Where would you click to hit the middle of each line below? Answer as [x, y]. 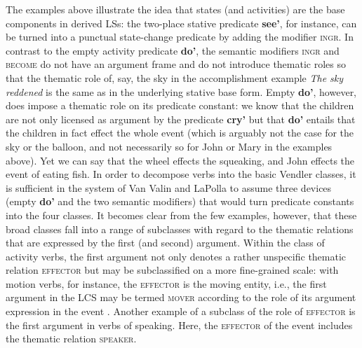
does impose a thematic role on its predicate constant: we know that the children [180, 105]
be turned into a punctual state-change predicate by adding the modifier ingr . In [180, 37]
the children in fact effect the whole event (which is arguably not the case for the [180, 133]
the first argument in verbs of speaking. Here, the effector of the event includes [179, 325]
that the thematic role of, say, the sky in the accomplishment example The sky [175, 77]
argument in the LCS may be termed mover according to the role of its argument [181, 297]
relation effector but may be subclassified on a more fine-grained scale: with [172, 270]
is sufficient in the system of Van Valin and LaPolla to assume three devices [169, 187]
